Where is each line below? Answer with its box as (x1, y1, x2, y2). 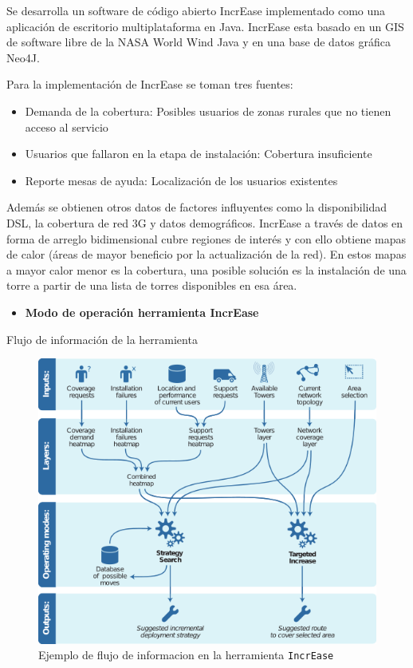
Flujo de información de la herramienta (6, 330, 198, 347)
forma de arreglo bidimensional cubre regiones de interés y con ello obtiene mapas (6, 230, 407, 247)
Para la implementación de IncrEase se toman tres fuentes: (6, 76, 293, 93)
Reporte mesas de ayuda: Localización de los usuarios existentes (25, 172, 338, 188)
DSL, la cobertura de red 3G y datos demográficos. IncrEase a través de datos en (6, 214, 403, 231)
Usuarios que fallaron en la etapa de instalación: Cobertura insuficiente (25, 145, 372, 162)
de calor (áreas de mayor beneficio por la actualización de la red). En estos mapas (6, 246, 407, 263)
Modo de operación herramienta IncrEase (25, 303, 259, 320)
